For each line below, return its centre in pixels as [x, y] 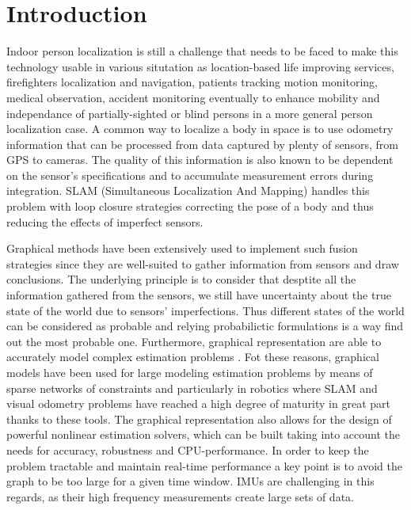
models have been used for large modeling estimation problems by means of [190, 372]
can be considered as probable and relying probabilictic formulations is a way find [205, 326]
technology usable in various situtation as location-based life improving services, [200, 66]
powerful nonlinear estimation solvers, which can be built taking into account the [203, 434]
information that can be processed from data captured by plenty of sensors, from [202, 144]
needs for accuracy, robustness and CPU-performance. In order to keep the [188, 449]
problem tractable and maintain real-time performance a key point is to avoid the [204, 465]
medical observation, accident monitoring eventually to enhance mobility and [193, 97]
